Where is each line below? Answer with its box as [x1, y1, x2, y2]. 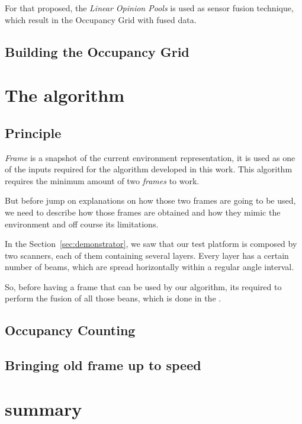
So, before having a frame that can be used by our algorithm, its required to [5, 280, 282, 293]
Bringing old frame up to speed [5, 356, 201, 374]
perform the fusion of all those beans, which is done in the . [5, 292, 221, 304]
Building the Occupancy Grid [5, 42, 189, 60]
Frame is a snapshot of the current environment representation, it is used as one [5, 151, 295, 163]
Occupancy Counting [5, 321, 136, 339]
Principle [5, 123, 62, 142]
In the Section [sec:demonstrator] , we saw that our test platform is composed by [5, 237, 297, 250]
